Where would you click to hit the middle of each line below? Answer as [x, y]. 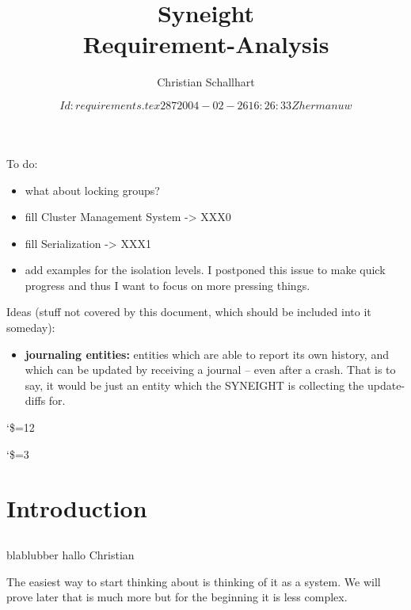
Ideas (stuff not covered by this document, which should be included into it [189, 312]
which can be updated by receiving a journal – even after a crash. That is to [210, 370]
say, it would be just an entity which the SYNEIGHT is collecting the [194, 385]
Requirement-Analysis [206, 44]
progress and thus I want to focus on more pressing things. [167, 285]
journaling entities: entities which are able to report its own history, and [207, 354]
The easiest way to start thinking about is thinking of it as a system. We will [194, 581]
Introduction [77, 508]
